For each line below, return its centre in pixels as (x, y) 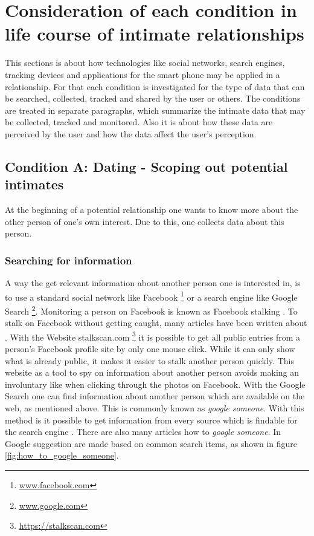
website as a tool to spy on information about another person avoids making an (152, 372)
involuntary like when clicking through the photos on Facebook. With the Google (155, 384)
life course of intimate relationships (155, 34)
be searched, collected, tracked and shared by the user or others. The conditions (153, 98)
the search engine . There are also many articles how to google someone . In (143, 432)
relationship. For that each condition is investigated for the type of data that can (155, 86)
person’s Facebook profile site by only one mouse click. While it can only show (150, 348)
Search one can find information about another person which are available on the (155, 396)
